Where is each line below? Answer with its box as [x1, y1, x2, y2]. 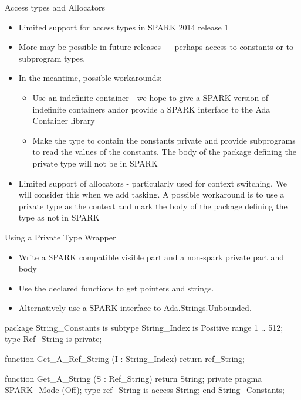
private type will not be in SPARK [32, 157, 158, 169]
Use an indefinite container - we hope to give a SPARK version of [32, 91, 269, 103]
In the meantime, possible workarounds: [18, 72, 162, 84]
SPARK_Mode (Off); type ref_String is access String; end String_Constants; [5, 384, 285, 396]
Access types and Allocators [5, 1, 106, 13]
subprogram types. [18, 52, 86, 64]
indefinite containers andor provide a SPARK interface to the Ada [32, 103, 270, 115]
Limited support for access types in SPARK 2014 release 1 [18, 21, 229, 33]
